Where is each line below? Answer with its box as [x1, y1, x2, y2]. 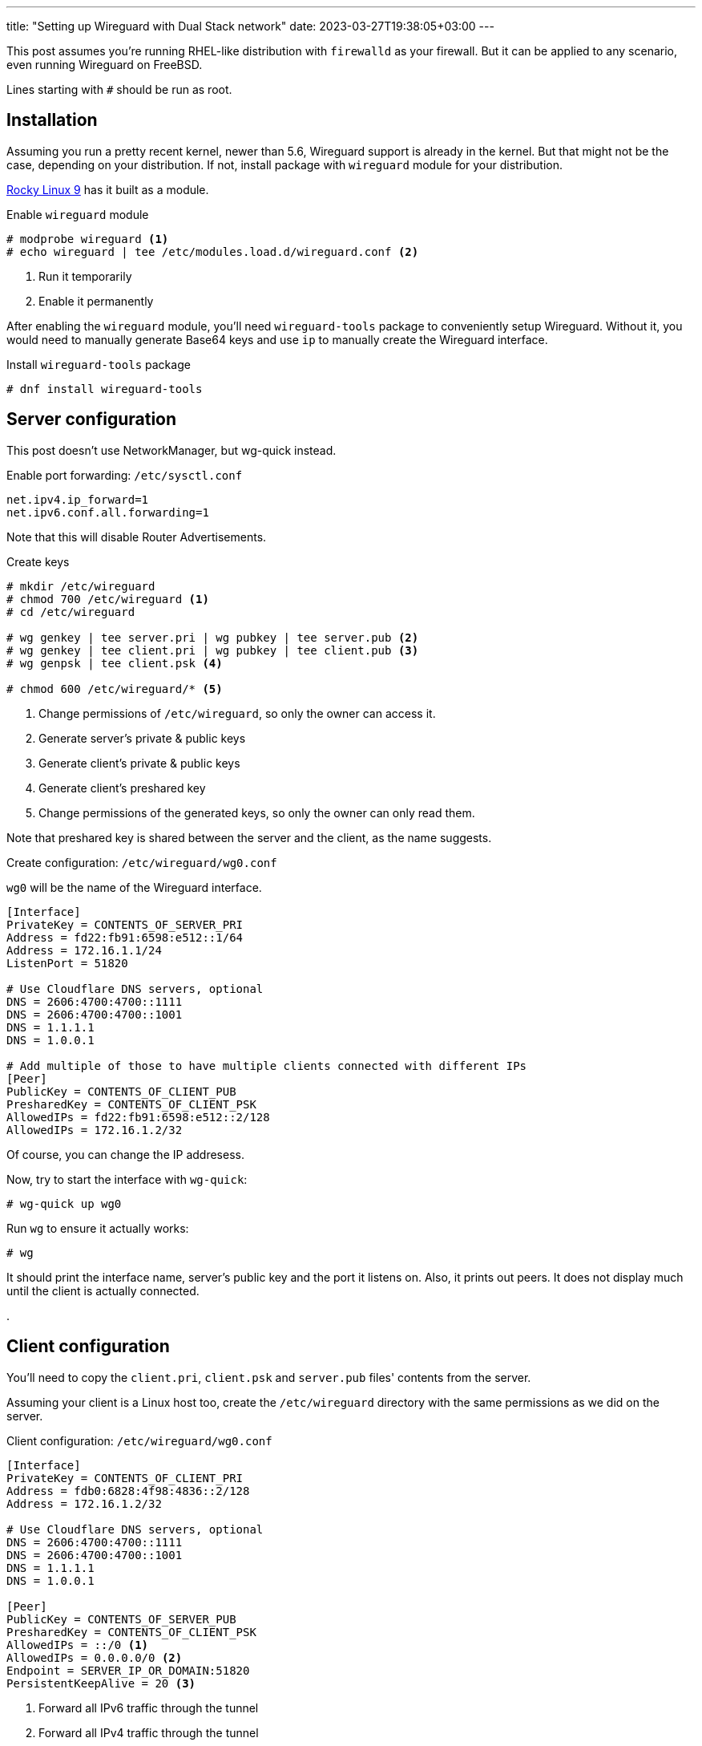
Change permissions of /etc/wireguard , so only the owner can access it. [38, 706, 436, 720]
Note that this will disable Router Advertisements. [6, 529, 267, 544]
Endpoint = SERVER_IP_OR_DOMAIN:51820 [6, 1663, 250, 1677]
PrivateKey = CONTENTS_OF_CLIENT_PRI [6, 1471, 244, 1485]
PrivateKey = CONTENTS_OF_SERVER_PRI [6, 918, 244, 931]
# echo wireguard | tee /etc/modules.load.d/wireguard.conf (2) [6, 245, 419, 258]
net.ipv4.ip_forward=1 [6, 492, 149, 506]
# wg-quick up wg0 [6, 1197, 122, 1210]
